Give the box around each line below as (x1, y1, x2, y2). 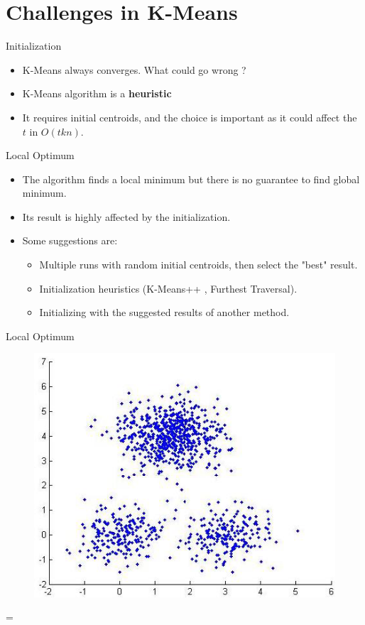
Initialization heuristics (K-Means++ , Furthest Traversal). (39, 281, 298, 295)
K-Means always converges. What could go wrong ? (22, 62, 246, 77)
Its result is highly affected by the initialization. (22, 209, 231, 224)
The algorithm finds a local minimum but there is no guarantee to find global (22, 171, 360, 186)
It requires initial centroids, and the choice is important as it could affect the (22, 109, 357, 124)
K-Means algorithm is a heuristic (22, 86, 172, 101)
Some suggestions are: (22, 233, 118, 248)
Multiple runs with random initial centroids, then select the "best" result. (39, 257, 358, 272)
